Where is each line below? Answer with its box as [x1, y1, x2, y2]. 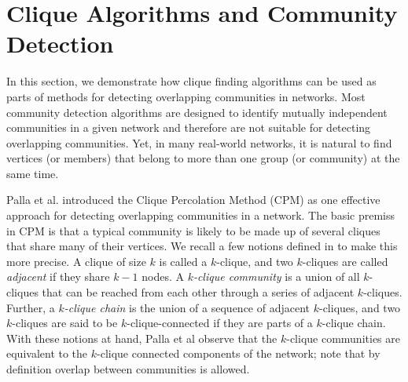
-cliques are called [302, 253, 388, 269]
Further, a [6, 299, 55, 315]
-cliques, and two [318, 299, 401, 315]
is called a [159, 253, 208, 269]
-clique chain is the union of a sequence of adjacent [64, 299, 311, 315]
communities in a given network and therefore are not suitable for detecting [6, 119, 371, 136]
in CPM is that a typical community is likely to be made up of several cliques [6, 222, 380, 238]
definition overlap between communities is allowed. [6, 361, 250, 377]
